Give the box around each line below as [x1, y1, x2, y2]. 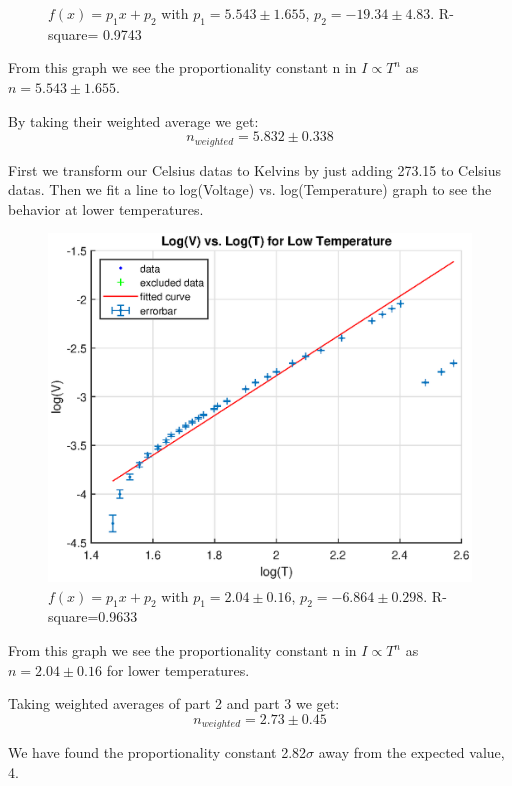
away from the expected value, [318, 742, 505, 763]
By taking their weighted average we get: [8, 110, 259, 131]
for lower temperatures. [106, 659, 250, 680]
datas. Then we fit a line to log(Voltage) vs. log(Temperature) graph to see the [8, 179, 492, 200]
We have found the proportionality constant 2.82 [8, 742, 307, 763]
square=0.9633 [48, 606, 138, 627]
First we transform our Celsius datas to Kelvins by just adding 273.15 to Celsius [8, 159, 501, 180]
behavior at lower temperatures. [8, 198, 204, 219]
